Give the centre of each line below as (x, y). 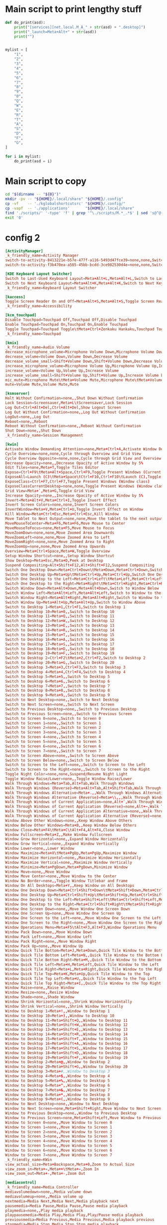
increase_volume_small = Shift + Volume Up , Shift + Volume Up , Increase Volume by (85, 375)
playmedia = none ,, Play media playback (44, 1211)
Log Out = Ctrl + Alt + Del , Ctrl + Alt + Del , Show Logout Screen (63, 407)
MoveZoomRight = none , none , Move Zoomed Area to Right (60, 542)
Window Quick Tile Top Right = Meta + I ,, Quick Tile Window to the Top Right (83, 983)
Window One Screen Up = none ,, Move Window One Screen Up (63, 914)
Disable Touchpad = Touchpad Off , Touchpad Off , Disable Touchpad (71, 320)
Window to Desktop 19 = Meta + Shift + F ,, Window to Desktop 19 (66, 1058)
